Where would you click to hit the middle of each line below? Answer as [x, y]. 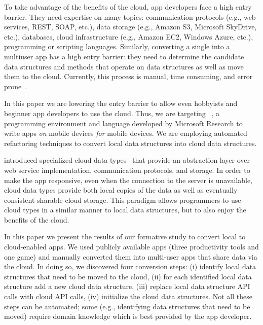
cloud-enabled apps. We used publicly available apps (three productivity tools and [131, 247]
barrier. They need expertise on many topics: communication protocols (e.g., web [130, 16]
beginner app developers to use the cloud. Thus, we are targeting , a [112, 113]
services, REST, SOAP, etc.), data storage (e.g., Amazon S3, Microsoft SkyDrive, [130, 27]
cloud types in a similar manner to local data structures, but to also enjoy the [125, 210]
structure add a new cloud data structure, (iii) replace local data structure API [127, 286]
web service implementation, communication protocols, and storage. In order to [127, 170]
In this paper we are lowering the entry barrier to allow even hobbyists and [121, 103]
